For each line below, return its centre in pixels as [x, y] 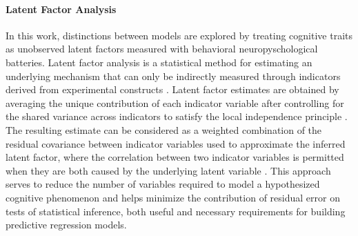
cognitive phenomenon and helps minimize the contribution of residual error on [173, 197]
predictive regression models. [66, 225]
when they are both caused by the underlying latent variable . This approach [168, 170]
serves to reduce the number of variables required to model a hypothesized [163, 184]
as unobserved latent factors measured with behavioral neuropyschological [162, 49]
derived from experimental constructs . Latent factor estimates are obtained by [172, 89]
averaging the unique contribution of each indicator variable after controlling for [175, 102]
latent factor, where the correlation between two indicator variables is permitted [175, 157]
